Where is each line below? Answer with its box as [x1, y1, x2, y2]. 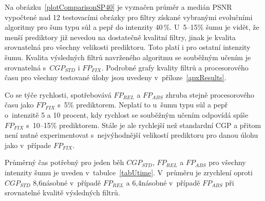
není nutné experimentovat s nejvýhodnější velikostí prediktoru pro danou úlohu [5, 130, 258, 140]
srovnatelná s [5, 62, 46, 72]
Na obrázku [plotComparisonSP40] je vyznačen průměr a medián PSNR [5, 2, 232, 12]
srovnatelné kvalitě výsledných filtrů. [5, 187, 120, 198]
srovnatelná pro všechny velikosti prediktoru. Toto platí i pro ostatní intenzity [5, 42, 251, 52]
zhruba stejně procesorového [165, 89, 254, 100]
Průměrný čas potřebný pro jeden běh [5, 157, 124, 168]
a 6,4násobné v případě [126, 177, 200, 188]
